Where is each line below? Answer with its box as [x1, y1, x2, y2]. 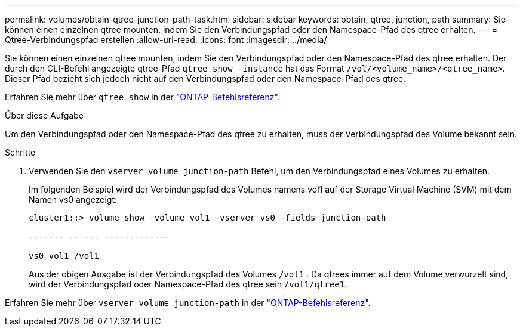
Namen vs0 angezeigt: [29, 194, 118, 205]
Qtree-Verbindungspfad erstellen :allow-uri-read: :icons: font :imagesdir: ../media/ [5, 35, 327, 45]
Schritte [5, 147, 36, 157]
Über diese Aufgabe [5, 110, 84, 120]
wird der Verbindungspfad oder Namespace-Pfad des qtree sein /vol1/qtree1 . [29, 279, 347, 289]
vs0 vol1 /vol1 [29, 251, 100, 261]
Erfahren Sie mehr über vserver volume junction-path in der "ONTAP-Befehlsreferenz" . [5, 298, 371, 308]
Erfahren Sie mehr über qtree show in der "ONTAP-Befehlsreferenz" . [5, 92, 280, 102]
